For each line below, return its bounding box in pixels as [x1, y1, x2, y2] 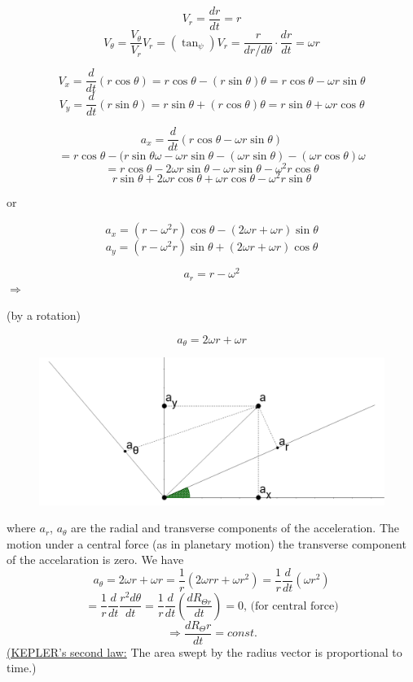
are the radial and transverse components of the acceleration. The [71, 519, 400, 536]
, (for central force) [243, 600, 339, 612]
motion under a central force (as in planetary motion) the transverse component [7, 535, 406, 552]
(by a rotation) [7, 307, 81, 324]
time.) [7, 659, 37, 676]
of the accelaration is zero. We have [7, 551, 184, 568]
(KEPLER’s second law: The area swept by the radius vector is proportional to [7, 643, 402, 660]
